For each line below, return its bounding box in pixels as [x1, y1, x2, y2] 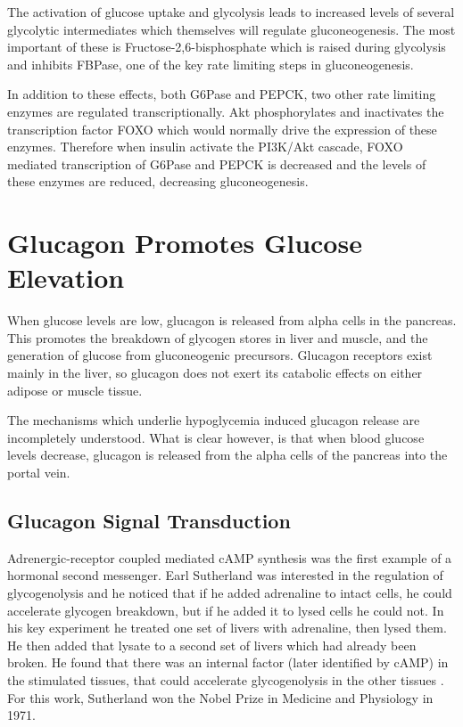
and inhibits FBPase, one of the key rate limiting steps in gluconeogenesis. [7, 54, 414, 73]
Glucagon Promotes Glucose [7, 225, 362, 261]
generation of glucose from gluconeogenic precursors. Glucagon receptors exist [7, 346, 433, 364]
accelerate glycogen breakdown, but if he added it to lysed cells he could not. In [7, 600, 444, 619]
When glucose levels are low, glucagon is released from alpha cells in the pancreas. [7, 311, 457, 330]
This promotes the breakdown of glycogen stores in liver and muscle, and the [7, 328, 428, 347]
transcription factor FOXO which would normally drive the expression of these [7, 119, 437, 138]
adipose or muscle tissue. [7, 380, 143, 399]
